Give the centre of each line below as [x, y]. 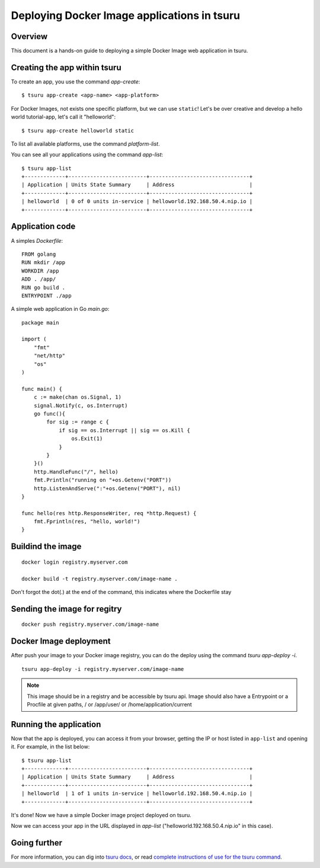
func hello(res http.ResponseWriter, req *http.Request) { [109, 513]
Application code [43, 226]
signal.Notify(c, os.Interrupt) [81, 405]
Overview [29, 36]
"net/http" [49, 356]
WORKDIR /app [40, 271]
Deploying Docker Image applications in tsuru [126, 15]
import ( [34, 339]
